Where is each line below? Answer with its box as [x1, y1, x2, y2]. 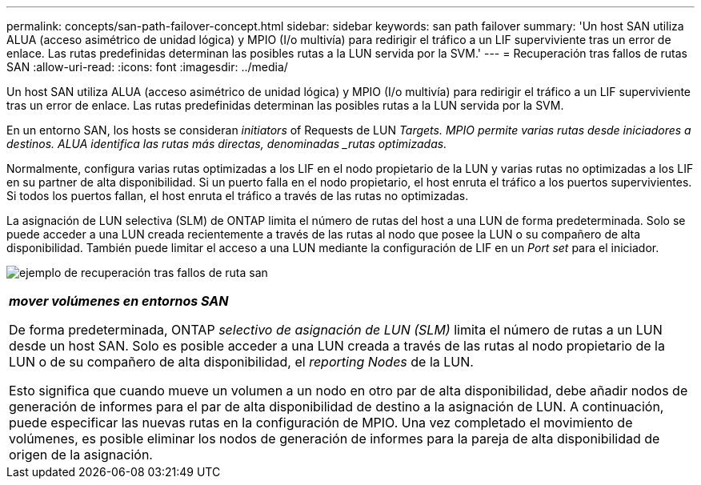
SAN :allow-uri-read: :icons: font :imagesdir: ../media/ [6, 60, 288, 74]
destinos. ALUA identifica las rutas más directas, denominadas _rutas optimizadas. [6, 137, 447, 150]
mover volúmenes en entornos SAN [9, 293, 229, 309]
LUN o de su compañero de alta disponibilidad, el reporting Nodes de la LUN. [9, 354, 474, 370]
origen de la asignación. [9, 447, 153, 463]
